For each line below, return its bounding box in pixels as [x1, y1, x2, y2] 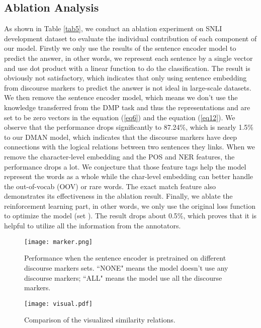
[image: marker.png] [24, 238, 93, 245]
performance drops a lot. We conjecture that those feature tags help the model [4, 161, 246, 172]
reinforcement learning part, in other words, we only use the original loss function [4, 200, 255, 211]
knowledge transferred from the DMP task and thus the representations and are [4, 102, 250, 112]
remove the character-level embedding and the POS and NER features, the [4, 151, 235, 161]
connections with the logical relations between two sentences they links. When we [4, 141, 255, 152]
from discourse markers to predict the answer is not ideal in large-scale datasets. [4, 82, 251, 93]
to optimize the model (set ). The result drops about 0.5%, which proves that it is [4, 210, 257, 221]
